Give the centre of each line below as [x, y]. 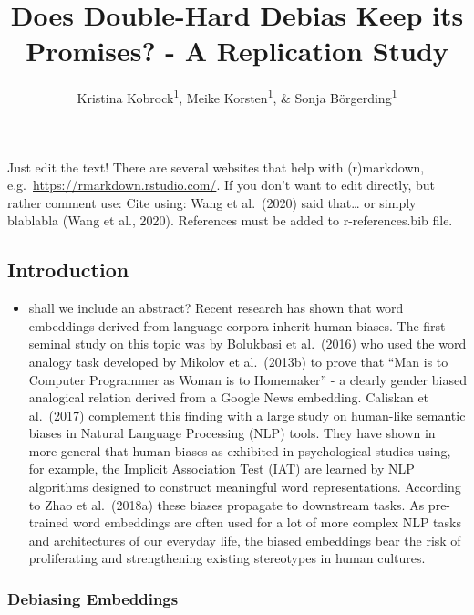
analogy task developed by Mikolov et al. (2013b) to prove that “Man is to [238, 361]
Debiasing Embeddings [93, 598]
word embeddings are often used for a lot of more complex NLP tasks [267, 522]
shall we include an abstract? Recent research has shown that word [216, 308]
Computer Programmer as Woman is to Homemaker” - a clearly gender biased [247, 379]
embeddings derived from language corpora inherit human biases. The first [237, 325]
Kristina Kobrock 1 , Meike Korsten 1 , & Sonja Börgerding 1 [237, 96]
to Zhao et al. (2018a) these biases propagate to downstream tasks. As [227, 504]
